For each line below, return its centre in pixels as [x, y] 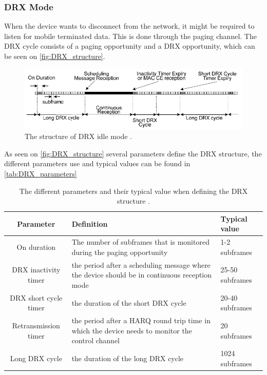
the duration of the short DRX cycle [129, 302]
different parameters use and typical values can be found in [97, 163]
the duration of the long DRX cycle [128, 358]
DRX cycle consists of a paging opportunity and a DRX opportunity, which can [130, 46]
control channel [96, 340]
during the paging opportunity [120, 252]
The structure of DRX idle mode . [78, 136]
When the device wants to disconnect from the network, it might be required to [129, 26]
